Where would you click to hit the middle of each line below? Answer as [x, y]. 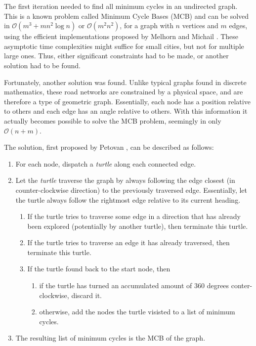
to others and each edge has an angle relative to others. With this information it [126, 111]
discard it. [86, 295]
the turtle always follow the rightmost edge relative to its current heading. [128, 199]
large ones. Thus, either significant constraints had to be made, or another [116, 56]
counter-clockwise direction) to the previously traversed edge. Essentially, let [131, 190]
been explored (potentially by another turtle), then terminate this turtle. [138, 226]
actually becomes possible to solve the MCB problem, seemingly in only [113, 120]
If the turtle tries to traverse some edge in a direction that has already [134, 216]
